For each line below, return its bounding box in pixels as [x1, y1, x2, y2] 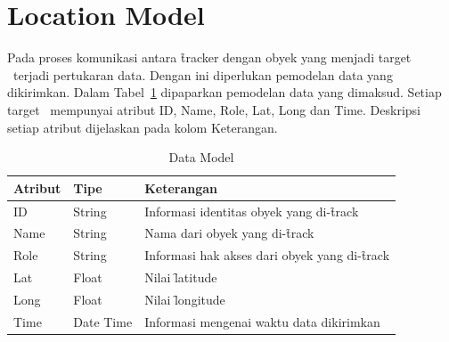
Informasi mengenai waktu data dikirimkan [144, 312, 380, 330]
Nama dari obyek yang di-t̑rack [144, 224, 314, 242]
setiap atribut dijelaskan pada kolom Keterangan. [7, 118, 278, 136]
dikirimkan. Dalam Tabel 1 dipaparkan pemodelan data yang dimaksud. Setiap [7, 83, 442, 102]
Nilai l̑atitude [144, 268, 217, 287]
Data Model [168, 148, 234, 167]
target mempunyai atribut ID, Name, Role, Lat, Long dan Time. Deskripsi [7, 100, 421, 118]
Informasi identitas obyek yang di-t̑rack [144, 201, 359, 220]
